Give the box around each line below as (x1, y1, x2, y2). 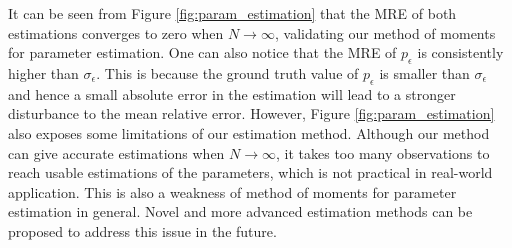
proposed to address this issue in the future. (8, 220, 277, 241)
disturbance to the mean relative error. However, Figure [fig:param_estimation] (8, 103, 495, 124)
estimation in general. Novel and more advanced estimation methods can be (8, 201, 473, 222)
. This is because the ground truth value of (96, 62, 359, 83)
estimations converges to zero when (8, 22, 224, 43)
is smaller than (379, 62, 470, 83)
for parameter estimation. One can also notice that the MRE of (8, 42, 397, 63)
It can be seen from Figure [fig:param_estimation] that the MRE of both (8, 3, 457, 23)
